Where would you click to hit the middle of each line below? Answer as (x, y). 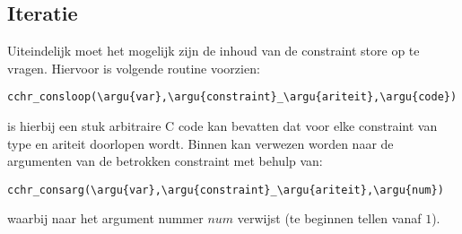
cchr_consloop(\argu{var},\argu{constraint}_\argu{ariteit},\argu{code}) (232, 97)
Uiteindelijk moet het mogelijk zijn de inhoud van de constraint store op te (214, 51)
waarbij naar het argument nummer (105, 218)
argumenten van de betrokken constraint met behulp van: (165, 161)
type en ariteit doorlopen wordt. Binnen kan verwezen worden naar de (200, 143)
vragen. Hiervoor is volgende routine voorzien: (134, 68)
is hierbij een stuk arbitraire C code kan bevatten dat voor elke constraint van (222, 126)
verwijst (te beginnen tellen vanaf (329, 218)
